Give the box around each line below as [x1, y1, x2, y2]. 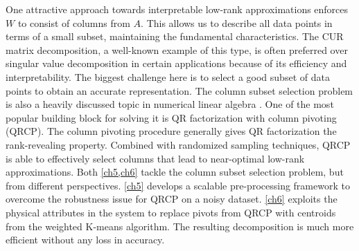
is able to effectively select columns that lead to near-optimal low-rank [6, 151, 305, 165]
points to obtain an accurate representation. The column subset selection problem [6, 83, 353, 97]
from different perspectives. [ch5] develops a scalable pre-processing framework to [6, 178, 350, 192]
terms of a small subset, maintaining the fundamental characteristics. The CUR [6, 29, 344, 44]
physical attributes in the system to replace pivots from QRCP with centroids [6, 205, 336, 219]
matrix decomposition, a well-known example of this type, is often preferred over [6, 42, 348, 57]
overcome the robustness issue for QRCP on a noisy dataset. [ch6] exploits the [6, 192, 338, 206]
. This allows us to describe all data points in [141, 15, 333, 30]
